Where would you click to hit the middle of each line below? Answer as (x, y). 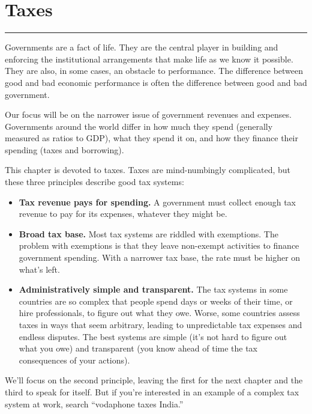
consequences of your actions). (74, 360)
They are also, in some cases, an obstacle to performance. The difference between (154, 71)
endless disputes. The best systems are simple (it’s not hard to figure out (153, 336)
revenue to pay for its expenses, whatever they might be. (123, 214)
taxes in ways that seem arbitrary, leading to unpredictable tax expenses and (160, 324)
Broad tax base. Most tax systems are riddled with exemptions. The (148, 233)
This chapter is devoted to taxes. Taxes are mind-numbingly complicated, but (148, 170)
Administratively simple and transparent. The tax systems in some (153, 289)
